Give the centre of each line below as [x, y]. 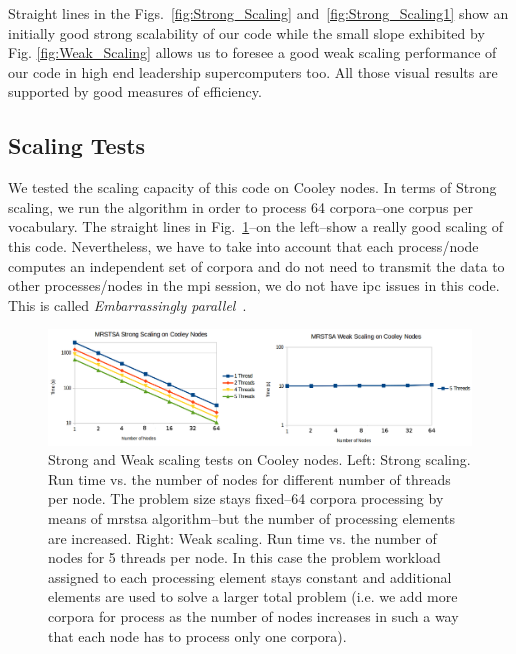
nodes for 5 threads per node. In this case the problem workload [244, 557]
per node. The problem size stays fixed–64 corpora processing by [246, 498]
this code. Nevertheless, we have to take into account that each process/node [243, 245]
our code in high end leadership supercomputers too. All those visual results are [253, 71]
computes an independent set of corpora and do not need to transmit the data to [256, 265]
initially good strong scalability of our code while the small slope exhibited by [246, 32]
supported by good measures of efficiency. [135, 91]
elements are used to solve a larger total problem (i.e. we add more [253, 596]
